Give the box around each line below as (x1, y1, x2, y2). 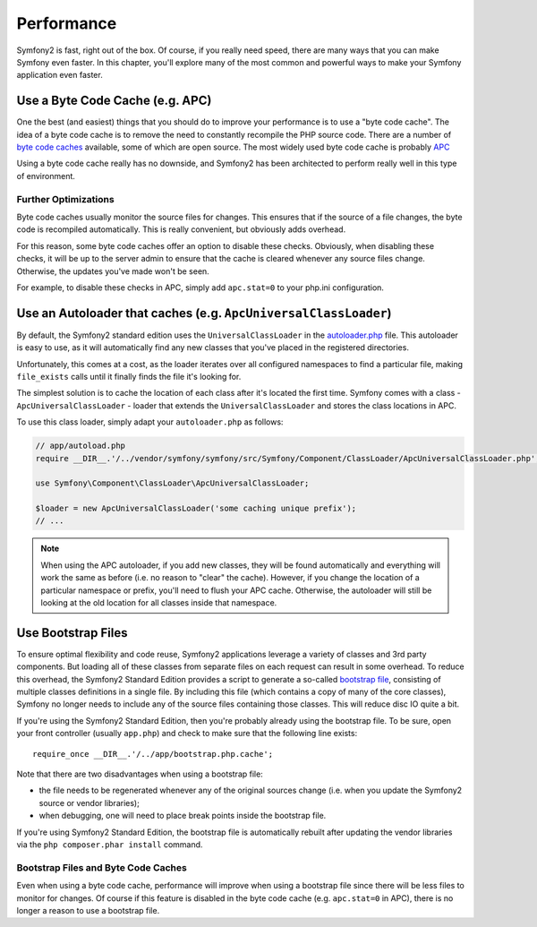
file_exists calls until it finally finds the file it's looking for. (16, 371, 242, 382)
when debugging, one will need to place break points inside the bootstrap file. (38, 811, 327, 821)
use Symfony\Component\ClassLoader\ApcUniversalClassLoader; (35, 478, 310, 488)
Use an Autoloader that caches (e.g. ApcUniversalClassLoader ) (16, 305, 392, 321)
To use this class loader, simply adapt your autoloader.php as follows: (16, 416, 284, 427)
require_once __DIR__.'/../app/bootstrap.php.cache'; (32, 749, 273, 759)
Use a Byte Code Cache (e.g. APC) (16, 93, 212, 108)
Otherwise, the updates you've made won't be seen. (16, 265, 209, 277)
